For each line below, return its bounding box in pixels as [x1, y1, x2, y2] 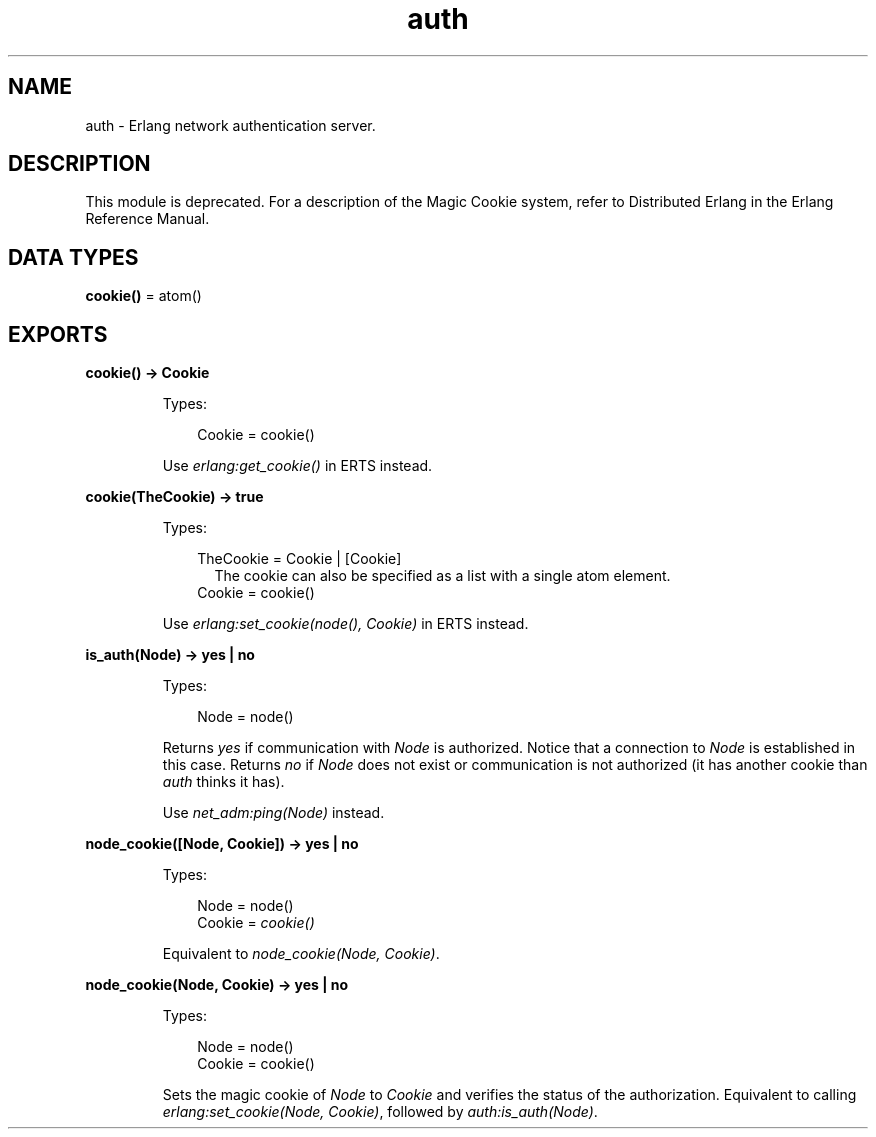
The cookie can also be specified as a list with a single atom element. [214, 567, 671, 585]
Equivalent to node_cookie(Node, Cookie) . [162, 945, 440, 963]
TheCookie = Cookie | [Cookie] [197, 550, 402, 568]
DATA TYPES [8, 244, 139, 270]
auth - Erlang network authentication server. [85, 116, 376, 134]
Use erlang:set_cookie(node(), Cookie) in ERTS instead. [162, 615, 529, 633]
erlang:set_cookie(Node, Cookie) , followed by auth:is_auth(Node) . [162, 1103, 598, 1121]
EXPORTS [8, 321, 108, 347]
